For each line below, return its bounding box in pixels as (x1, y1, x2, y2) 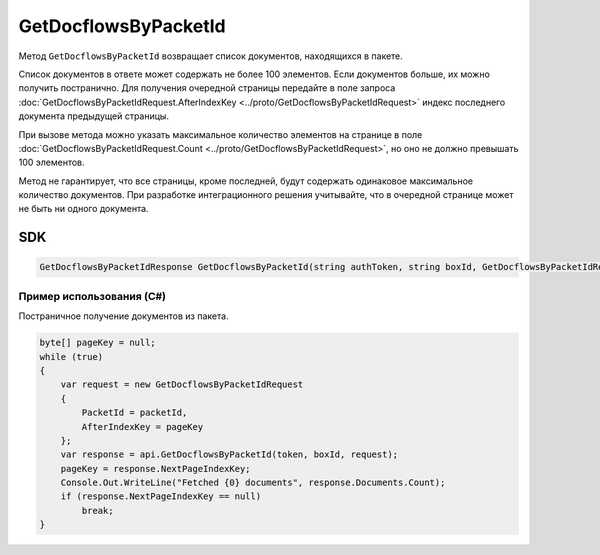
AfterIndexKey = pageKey (81, 421, 204, 432)
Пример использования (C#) (18, 289, 167, 303)
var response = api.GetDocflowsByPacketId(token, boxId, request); (60, 449, 399, 460)
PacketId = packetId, (81, 407, 188, 419)
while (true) (39, 351, 104, 362)
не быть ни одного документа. (18, 203, 149, 215)
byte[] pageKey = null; (39, 337, 157, 349)
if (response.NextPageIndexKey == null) (60, 491, 262, 502)
